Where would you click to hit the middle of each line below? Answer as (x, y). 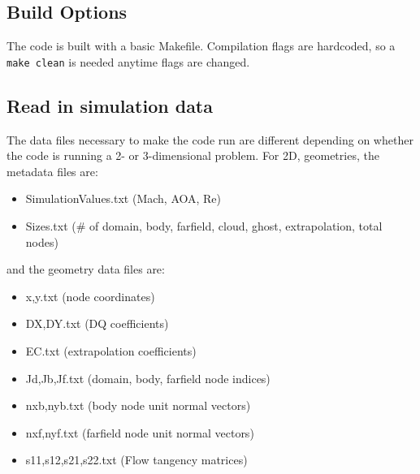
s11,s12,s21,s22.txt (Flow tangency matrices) (136, 460)
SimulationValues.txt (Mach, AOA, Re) (123, 198)
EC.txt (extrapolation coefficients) (111, 351)
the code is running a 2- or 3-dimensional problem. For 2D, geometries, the (193, 155)
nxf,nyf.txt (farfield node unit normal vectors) (140, 432)
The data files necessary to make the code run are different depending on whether (210, 139)
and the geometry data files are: (86, 269)
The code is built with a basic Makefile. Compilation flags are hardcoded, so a (201, 46)
